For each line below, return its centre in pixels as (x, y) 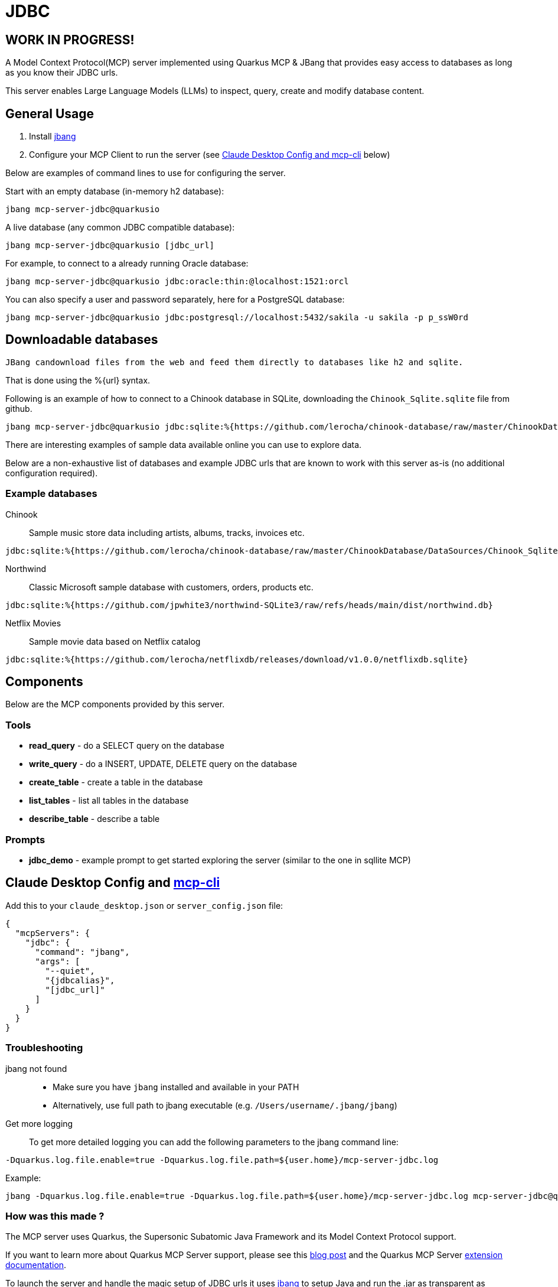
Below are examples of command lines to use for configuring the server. (146, 173)
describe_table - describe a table (94, 819)
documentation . (36, 1265)
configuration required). (52, 473)
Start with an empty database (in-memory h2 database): (115, 191)
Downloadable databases (82, 340)
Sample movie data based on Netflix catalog (115, 641)
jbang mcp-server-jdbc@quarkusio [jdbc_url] (110, 246)
